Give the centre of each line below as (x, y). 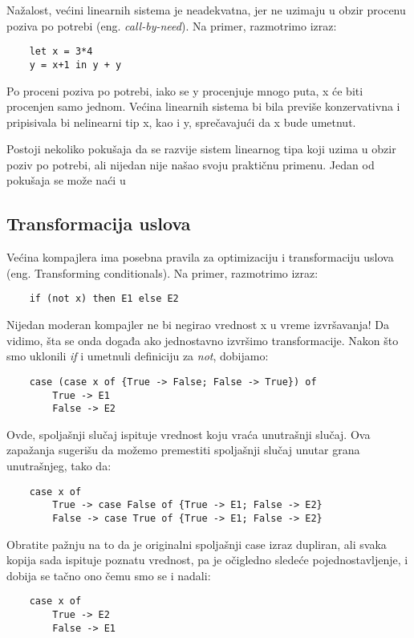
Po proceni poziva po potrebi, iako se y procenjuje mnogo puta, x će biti (185, 90)
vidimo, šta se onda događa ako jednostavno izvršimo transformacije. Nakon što (203, 340)
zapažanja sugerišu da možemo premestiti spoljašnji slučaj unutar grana (183, 450)
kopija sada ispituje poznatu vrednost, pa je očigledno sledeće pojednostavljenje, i (207, 560)
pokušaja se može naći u (66, 180)
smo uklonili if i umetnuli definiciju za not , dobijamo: (138, 356)
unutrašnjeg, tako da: (59, 466)
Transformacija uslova (99, 224)
